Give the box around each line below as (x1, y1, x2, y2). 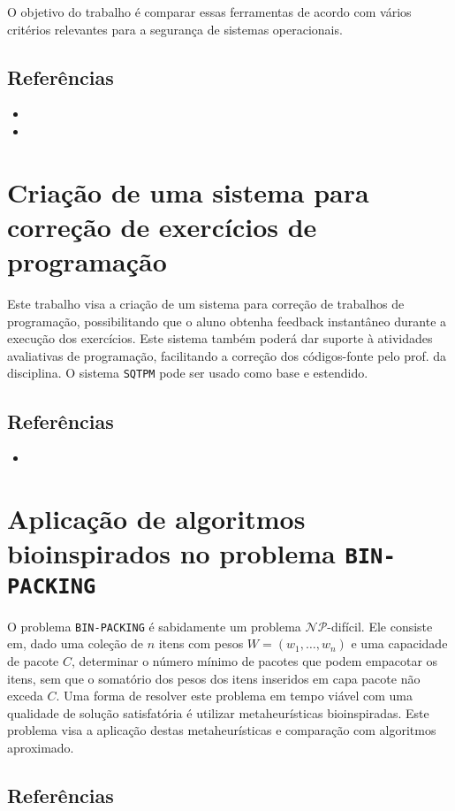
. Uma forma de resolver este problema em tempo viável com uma (56, 686, 413, 705)
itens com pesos (158, 634, 244, 653)
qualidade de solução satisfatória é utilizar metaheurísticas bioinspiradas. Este (7, 703, 429, 722)
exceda (7, 686, 43, 705)
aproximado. (7, 738, 74, 756)
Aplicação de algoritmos (7, 501, 306, 537)
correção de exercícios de (7, 208, 317, 244)
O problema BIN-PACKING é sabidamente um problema (7, 616, 301, 635)
